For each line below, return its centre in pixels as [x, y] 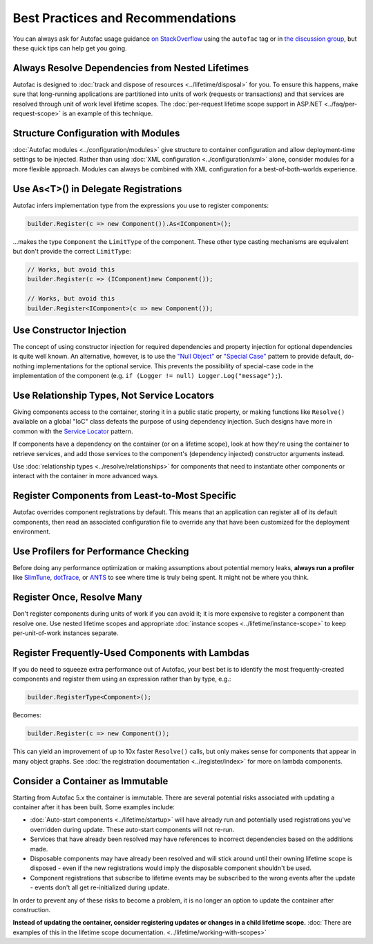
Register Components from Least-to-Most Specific [125, 496]
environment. [32, 531]
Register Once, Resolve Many [78, 597]
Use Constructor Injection [70, 330]
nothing [23, 366]
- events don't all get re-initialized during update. [99, 887]
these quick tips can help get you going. [70, 48]
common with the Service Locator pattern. [73, 431]
